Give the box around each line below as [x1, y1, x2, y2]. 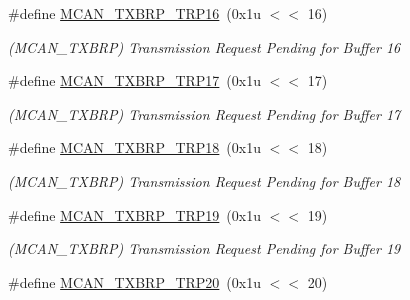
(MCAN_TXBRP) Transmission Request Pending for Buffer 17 [8, 103, 401, 124]
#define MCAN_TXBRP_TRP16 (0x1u [8, 3, 261, 23]
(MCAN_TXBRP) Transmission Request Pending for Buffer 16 [8, 36, 401, 57]
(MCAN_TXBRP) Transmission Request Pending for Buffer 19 [8, 238, 401, 259]
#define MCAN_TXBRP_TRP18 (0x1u [8, 137, 261, 158]
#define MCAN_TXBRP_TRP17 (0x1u [8, 70, 261, 91]
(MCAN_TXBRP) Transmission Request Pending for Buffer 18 [8, 170, 401, 191]
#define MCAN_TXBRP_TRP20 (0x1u [8, 271, 261, 292]
